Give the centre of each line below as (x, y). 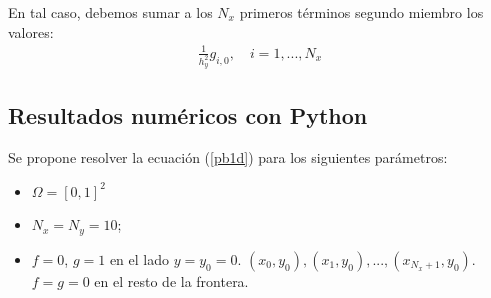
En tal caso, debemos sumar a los (110, 12)
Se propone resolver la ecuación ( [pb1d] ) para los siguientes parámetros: (228, 157)
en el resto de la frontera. (171, 280)
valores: (31, 31)
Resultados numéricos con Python (188, 115)
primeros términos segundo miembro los (361, 12)
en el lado (139, 258)
